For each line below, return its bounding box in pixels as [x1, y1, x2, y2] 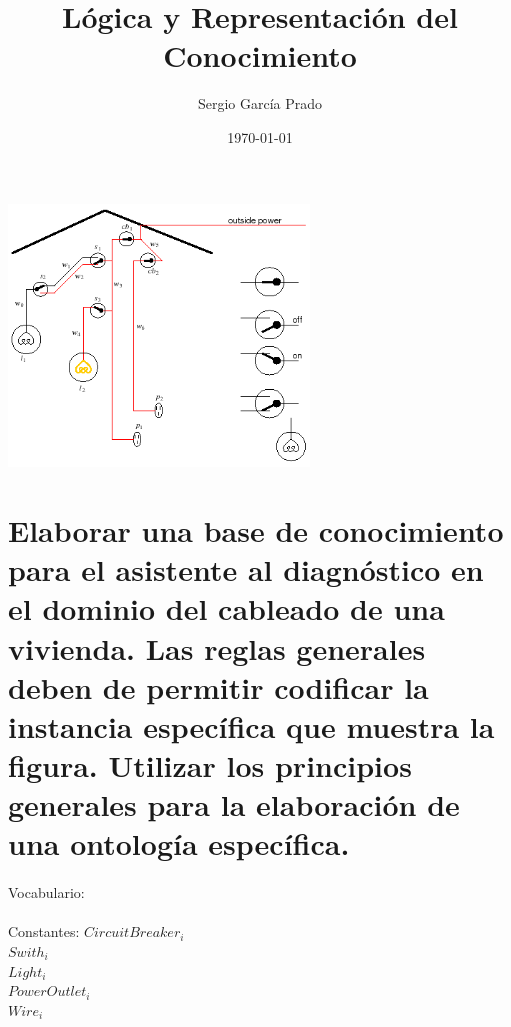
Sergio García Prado [197, 93, 323, 114]
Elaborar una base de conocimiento [8, 509, 504, 550]
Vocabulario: [8, 882, 85, 903]
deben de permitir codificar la [8, 666, 429, 707]
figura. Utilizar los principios [8, 745, 412, 786]
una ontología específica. [8, 823, 350, 864]
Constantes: [8, 921, 80, 942]
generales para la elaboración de [8, 784, 460, 825]
